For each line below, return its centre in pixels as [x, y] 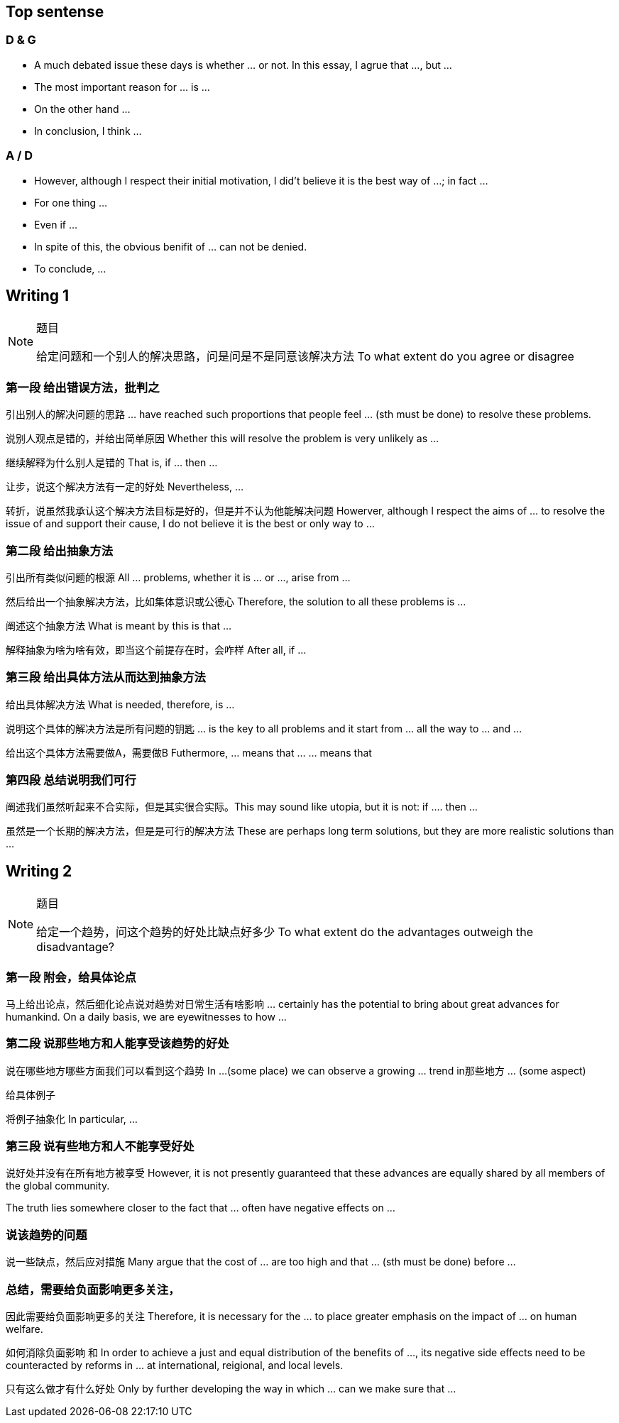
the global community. [58, 1186]
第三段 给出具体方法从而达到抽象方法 [106, 677]
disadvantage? [76, 947]
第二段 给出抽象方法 [60, 550]
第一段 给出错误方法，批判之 [83, 387]
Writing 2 [39, 871]
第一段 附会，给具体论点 [71, 977]
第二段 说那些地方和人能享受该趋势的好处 [117, 1044]
